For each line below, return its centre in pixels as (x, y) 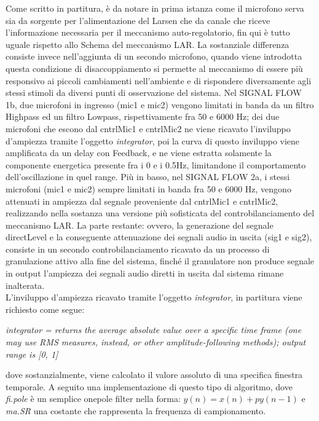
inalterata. (25, 285)
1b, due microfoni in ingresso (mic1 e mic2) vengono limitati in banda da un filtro (160, 104)
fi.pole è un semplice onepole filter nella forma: (93, 399)
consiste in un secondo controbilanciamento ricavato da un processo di (138, 249)
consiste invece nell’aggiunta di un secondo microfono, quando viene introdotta (154, 56)
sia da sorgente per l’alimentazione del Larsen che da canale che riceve (138, 20)
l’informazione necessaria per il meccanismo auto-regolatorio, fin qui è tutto (148, 32)
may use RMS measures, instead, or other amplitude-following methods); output (156, 342)
